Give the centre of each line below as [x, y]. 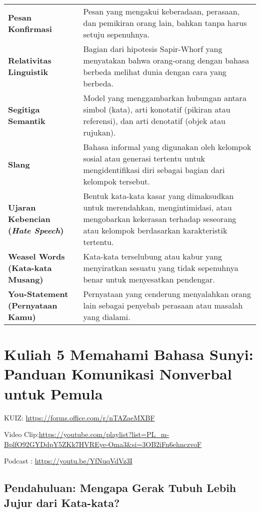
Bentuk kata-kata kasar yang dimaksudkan [158, 196]
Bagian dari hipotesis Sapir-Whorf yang [153, 49]
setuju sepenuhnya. [116, 34]
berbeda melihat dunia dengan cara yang [155, 72]
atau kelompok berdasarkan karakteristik [155, 230]
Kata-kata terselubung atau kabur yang [153, 256]
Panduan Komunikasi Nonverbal [118, 374]
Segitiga [24, 109]
